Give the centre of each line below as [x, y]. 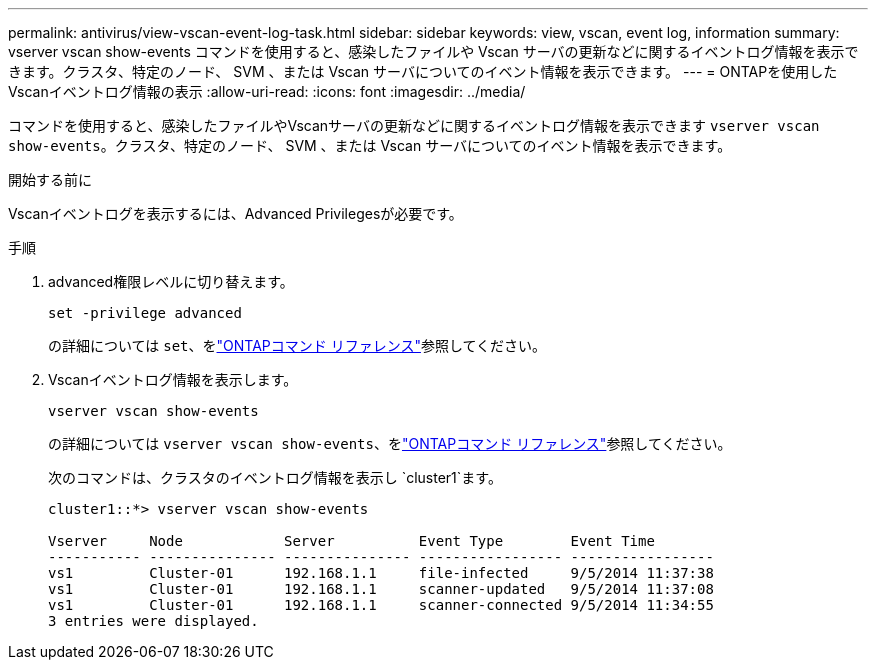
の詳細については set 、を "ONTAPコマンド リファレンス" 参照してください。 [297, 345]
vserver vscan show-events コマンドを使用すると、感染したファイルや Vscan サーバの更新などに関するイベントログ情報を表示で [433, 51]
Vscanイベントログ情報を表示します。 [173, 379]
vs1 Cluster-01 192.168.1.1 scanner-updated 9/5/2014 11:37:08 [381, 589]
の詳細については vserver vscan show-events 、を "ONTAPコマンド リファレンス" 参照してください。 [390, 443]
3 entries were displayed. [153, 621]
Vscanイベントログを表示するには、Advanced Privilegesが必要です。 [235, 213]
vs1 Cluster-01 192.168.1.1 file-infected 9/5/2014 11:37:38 [381, 573]
